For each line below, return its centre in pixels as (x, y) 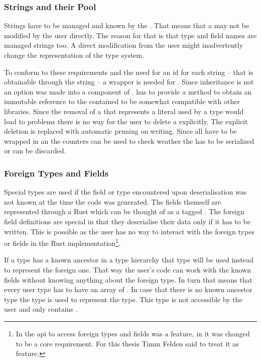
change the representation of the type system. (74, 55)
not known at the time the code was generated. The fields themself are (113, 201)
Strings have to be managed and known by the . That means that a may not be (127, 25)
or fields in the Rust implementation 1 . (62, 242)
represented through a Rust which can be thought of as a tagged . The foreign (124, 211)
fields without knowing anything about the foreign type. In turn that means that (128, 279)
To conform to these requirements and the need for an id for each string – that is (129, 72)
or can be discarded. (35, 151)
